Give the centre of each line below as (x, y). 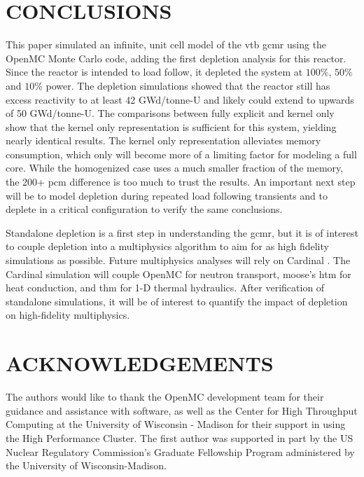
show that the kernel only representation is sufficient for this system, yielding (171, 126)
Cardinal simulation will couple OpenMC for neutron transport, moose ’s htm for (178, 274)
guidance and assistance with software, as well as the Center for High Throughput (182, 410)
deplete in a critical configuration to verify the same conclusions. (144, 209)
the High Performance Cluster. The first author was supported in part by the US (180, 437)
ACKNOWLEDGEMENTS (140, 363)
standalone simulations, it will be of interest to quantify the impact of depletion (177, 301)
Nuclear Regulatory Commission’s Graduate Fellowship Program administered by (180, 451)
